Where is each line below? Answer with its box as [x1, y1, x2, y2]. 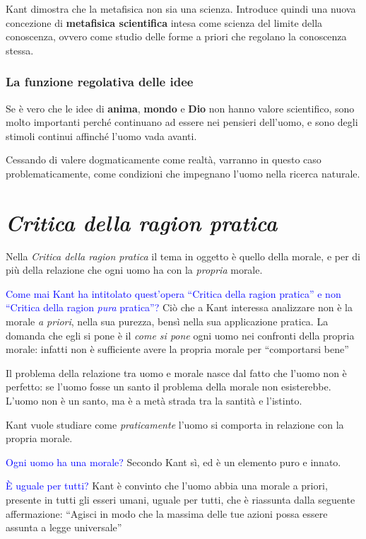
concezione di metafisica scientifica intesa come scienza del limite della [6, 15, 323, 30]
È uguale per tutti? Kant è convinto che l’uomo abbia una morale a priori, [6, 478, 328, 493]
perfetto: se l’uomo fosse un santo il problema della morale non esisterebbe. [6, 379, 331, 394]
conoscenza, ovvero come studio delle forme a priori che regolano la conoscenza [6, 29, 347, 44]
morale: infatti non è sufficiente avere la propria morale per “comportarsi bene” [6, 342, 349, 357]
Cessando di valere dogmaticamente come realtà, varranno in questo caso [6, 152, 321, 167]
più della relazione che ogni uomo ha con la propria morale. [6, 262, 263, 277]
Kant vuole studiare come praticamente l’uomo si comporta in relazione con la [6, 417, 344, 431]
